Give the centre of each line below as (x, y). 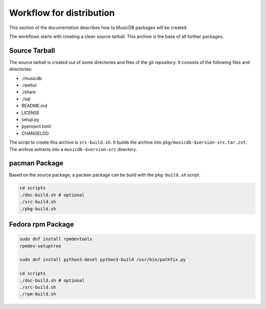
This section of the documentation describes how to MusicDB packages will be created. (98, 28)
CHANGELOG (35, 133)
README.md (34, 106)
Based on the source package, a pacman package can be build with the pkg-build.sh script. (105, 175)
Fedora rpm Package (41, 224)
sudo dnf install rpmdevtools (56, 239)
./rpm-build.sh (38, 294)
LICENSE (31, 113)
